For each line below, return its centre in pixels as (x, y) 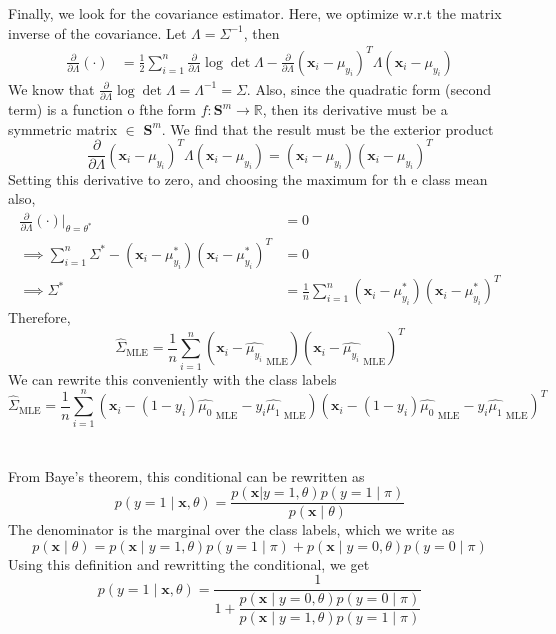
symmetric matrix (63, 128)
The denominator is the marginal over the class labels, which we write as (231, 529)
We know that (51, 88)
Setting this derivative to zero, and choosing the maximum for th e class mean (248, 178)
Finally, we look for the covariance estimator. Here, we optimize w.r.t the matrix (255, 13)
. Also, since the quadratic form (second (368, 88)
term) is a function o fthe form (102, 109)
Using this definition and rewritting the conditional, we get (189, 563)
